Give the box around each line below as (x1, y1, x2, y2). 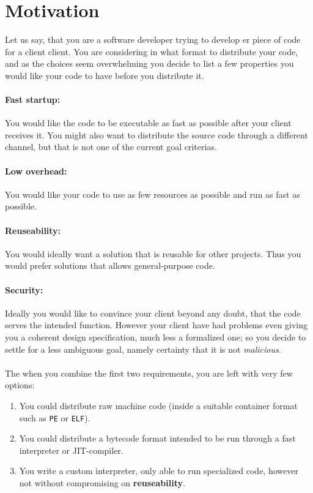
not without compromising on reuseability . (19, 476, 185, 489)
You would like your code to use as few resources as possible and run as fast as (5, 187, 300, 200)
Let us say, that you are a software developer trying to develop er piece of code (5, 33, 301, 46)
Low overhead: (5, 164, 67, 177)
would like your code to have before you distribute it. (5, 69, 204, 81)
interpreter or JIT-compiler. (19, 443, 123, 456)
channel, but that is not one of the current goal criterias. (5, 140, 217, 153)
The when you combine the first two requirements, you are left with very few (5, 366, 293, 379)
